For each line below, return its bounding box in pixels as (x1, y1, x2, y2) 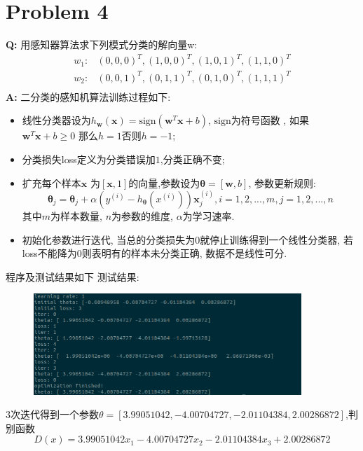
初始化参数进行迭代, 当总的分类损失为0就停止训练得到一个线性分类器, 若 (22, 232, 353, 247)
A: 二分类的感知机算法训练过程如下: (6, 89, 171, 104)
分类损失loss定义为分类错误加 (22, 152, 156, 166)
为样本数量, (50, 209, 102, 223)
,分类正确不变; (160, 152, 225, 166)
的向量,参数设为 (128, 175, 200, 190)
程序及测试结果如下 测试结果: (6, 269, 139, 284)
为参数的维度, (111, 209, 173, 223)
